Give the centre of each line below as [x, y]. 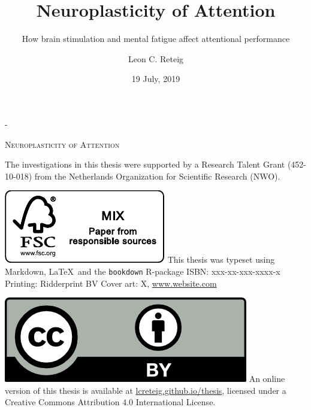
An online [267, 379]
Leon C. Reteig [156, 58]
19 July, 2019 [156, 79]
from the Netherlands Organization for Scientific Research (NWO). [157, 176]
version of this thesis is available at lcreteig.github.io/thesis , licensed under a [146, 390]
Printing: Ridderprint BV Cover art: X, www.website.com [111, 283]
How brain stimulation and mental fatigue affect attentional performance [156, 39]
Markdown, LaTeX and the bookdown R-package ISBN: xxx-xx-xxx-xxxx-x [143, 271]
